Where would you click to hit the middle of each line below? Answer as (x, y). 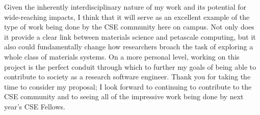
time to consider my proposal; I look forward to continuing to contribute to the (128, 86)
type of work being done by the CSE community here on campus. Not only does (129, 27)
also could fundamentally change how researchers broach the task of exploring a (129, 47)
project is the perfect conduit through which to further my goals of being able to (130, 66)
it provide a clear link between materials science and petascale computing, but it (130, 36)
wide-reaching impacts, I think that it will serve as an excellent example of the (127, 17)
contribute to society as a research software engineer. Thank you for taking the (127, 77)
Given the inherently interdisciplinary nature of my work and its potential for (125, 7)
